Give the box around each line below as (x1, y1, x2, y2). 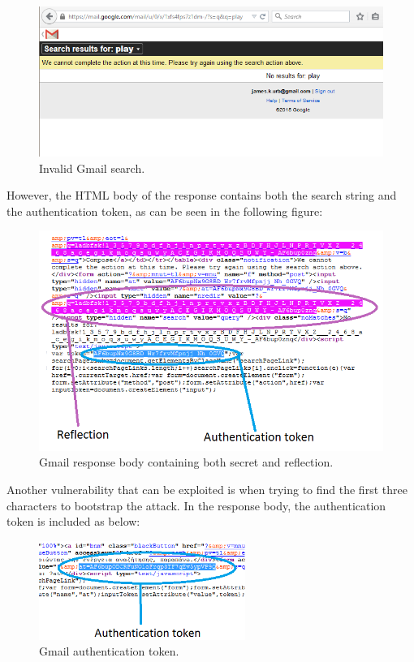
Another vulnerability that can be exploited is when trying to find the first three (6, 481, 408, 498)
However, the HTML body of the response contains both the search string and (6, 187, 397, 204)
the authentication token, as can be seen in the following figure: (6, 202, 323, 219)
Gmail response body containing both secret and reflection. (39, 454, 334, 471)
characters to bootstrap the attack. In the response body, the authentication (6, 496, 386, 514)
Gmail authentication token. (39, 643, 179, 660)
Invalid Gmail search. (39, 159, 145, 176)
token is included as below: (6, 513, 140, 530)
